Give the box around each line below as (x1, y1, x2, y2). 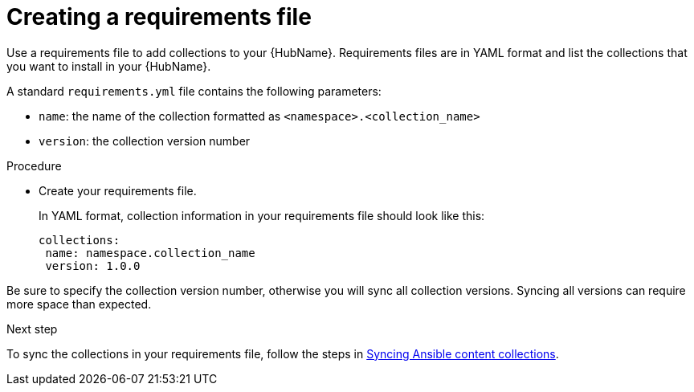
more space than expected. (6, 296, 152, 311)
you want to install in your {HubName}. (6, 59, 211, 73)
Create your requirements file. (39, 183, 197, 198)
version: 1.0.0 (45, 259, 141, 272)
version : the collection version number (39, 133, 251, 148)
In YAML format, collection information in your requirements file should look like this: (39, 208, 485, 223)
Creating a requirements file (6, 3, 312, 31)
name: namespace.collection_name (45, 246, 255, 259)
